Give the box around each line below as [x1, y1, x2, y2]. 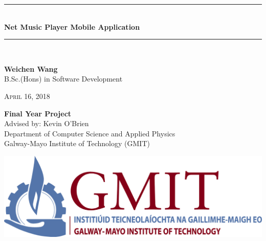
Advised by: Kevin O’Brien [4, 118, 89, 129]
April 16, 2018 [4, 90, 50, 101]
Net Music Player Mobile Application [4, 21, 140, 32]
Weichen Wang [4, 63, 58, 74]
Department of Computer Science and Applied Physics [4, 128, 175, 138]
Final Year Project [4, 108, 72, 118]
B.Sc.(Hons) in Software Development [4, 73, 123, 84]
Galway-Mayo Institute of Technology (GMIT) [4, 138, 150, 149]
